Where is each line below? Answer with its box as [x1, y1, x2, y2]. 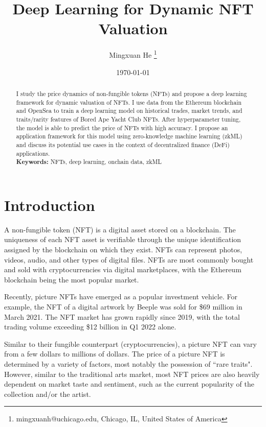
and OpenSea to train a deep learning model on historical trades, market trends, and [16, 106, 242, 115]
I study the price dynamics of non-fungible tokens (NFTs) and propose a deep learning [16, 89, 247, 98]
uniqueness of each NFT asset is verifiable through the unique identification [4, 234, 241, 245]
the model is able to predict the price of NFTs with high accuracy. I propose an [16, 123, 228, 132]
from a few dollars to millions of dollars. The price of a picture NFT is [4, 348, 225, 359]
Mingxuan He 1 [109, 48, 157, 60]
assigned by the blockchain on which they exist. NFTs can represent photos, [4, 244, 242, 254]
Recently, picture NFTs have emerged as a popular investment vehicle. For [4, 291, 237, 302]
